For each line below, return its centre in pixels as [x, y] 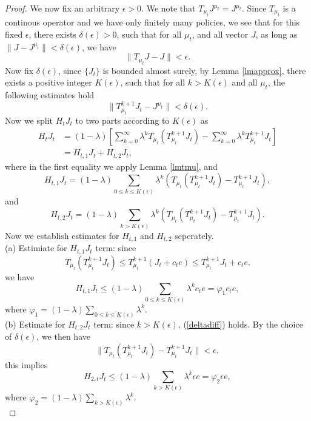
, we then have [63, 336]
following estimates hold [50, 95]
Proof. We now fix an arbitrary [62, 8]
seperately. [194, 235]
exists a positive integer [48, 82]
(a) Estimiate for [36, 248]
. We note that [169, 8]
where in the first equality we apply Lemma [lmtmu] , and [111, 166]
